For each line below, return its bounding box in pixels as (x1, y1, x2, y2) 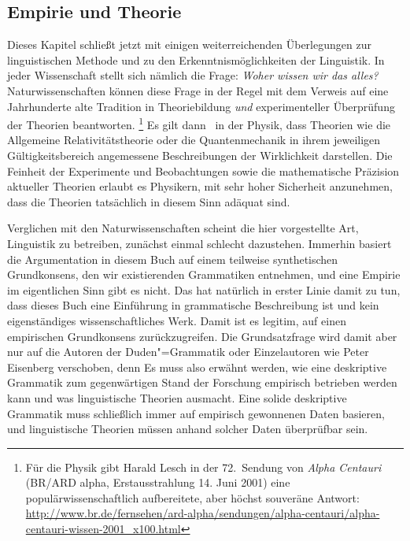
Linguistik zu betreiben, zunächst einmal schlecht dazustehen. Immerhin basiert (7, 235, 392, 251)
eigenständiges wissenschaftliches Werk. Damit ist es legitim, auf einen (7, 312, 346, 328)
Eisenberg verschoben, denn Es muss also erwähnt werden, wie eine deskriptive (7, 358, 387, 375)
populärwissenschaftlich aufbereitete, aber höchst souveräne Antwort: (25, 489, 360, 506)
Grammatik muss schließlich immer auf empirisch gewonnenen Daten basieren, (7, 405, 385, 421)
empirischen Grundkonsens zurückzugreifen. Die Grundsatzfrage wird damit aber (7, 328, 397, 344)
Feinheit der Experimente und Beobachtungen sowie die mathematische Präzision (7, 162, 400, 179)
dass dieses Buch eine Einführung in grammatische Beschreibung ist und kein (7, 297, 379, 313)
